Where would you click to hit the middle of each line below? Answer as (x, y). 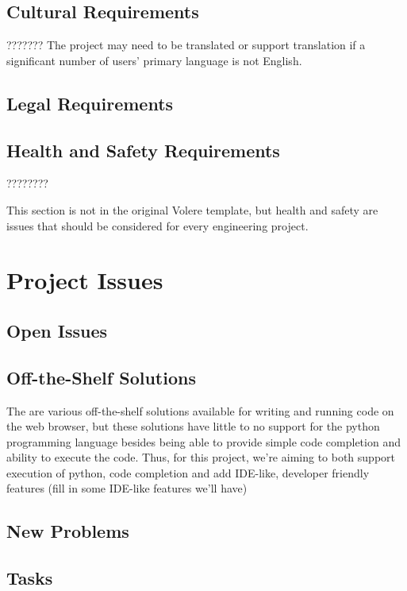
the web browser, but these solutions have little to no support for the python (193, 426)
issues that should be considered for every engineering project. (157, 225)
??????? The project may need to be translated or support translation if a (186, 45)
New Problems (68, 531)
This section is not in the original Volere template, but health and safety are (192, 209)
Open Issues (57, 330)
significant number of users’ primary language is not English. (154, 60)
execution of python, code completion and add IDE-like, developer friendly (188, 472)
